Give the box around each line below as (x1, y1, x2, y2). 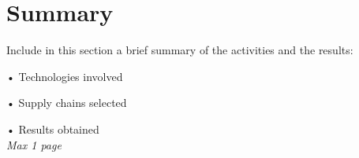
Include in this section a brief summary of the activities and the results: (6, 42, 353, 58)
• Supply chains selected (6, 94, 127, 111)
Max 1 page (6, 136, 62, 152)
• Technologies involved (6, 68, 123, 84)
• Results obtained (6, 120, 99, 137)
